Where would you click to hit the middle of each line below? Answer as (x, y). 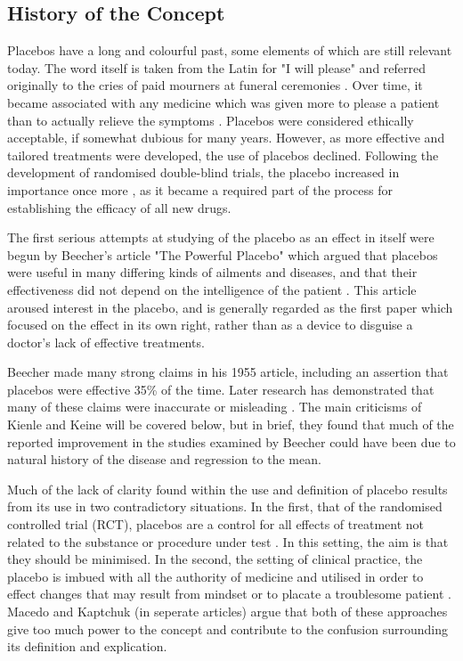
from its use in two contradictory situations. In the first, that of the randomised (225, 506)
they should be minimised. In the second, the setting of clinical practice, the (215, 559)
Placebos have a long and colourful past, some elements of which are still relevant (230, 50)
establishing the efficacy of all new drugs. (119, 207)
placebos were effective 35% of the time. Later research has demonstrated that (221, 389)
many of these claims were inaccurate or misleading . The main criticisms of (215, 407)
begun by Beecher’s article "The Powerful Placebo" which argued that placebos (223, 254)
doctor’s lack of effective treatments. (106, 342)
